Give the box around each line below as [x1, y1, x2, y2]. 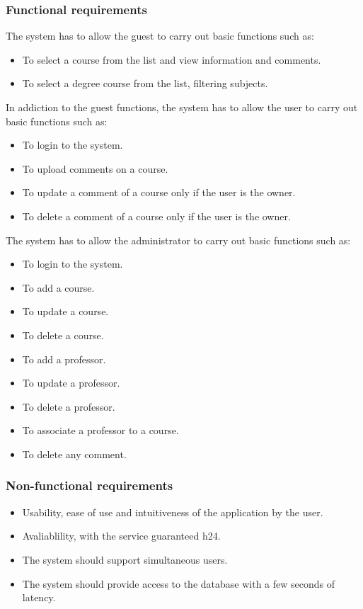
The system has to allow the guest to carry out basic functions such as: [6, 28, 314, 43]
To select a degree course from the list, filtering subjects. [22, 76, 268, 91]
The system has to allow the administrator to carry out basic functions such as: [6, 232, 351, 247]
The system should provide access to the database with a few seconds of [22, 576, 335, 591]
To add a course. [22, 280, 95, 295]
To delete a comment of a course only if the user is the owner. [22, 208, 291, 223]
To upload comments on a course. [22, 161, 168, 176]
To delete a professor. [22, 399, 115, 414]
